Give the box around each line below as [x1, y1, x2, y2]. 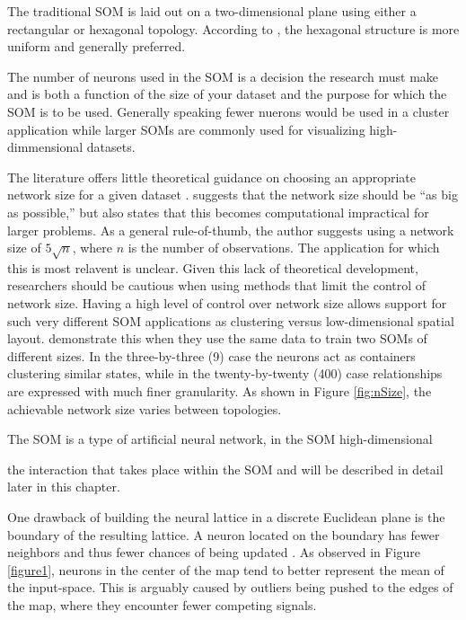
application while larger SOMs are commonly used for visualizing [7, 120, 365, 138]
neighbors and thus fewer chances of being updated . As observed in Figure [7, 543, 421, 562]
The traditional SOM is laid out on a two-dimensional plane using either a [7, 2, 417, 20]
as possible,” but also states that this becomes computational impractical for [7, 202, 429, 221]
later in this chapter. [7, 477, 120, 496]
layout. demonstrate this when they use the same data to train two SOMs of [7, 329, 427, 348]
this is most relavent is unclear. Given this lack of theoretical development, [7, 258, 418, 277]
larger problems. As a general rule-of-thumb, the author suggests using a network [7, 220, 454, 239]
